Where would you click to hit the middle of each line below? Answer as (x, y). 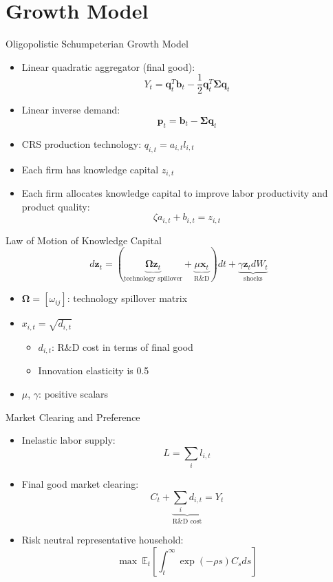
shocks (253, 279)
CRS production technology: (82, 143)
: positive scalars (74, 393)
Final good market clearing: (80, 484)
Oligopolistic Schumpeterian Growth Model (97, 44)
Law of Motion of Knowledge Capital (84, 240)
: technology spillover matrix (127, 298)
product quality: (56, 206)
